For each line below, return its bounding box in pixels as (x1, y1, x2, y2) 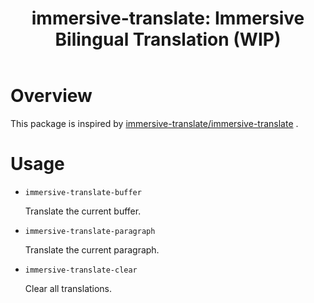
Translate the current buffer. (24, 205, 142, 217)
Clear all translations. (24, 282, 113, 294)
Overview (10, 85, 93, 107)
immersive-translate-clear (24, 265, 138, 275)
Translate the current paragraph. (24, 243, 160, 256)
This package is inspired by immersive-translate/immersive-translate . (10, 117, 299, 129)
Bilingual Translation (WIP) (54, 28, 282, 51)
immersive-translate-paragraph (24, 226, 156, 236)
